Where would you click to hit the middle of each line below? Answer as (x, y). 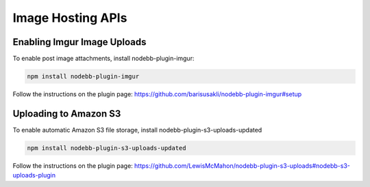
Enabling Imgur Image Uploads (79, 42)
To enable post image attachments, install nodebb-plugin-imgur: (103, 59)
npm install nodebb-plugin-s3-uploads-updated (107, 148)
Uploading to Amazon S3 (67, 114)
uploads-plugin (34, 175)
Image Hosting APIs (70, 18)
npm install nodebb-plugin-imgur (83, 76)
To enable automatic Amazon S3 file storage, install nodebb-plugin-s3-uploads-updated (137, 130)
